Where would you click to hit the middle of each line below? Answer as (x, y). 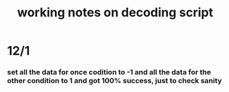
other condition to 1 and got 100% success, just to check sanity (114, 81)
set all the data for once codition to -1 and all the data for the (109, 72)
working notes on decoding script (115, 13)
